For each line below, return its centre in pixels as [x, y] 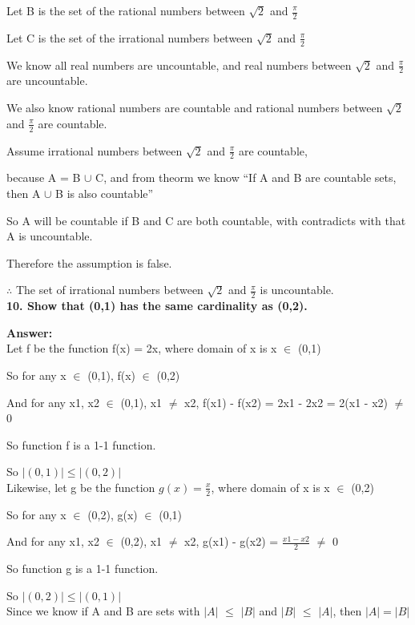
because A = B [44, 177]
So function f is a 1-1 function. [81, 444]
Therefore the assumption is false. [89, 262]
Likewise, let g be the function [81, 487]
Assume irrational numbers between [95, 150]
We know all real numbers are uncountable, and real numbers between [179, 65]
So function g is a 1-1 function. [83, 569]
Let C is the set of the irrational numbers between [130, 37]
